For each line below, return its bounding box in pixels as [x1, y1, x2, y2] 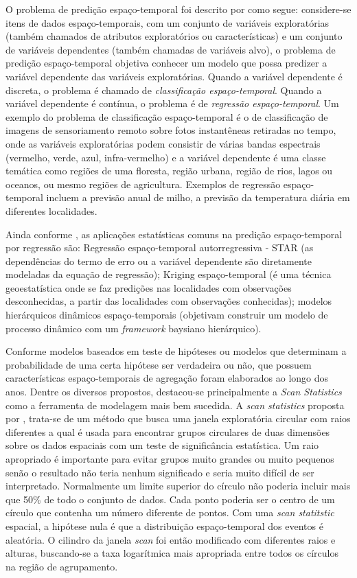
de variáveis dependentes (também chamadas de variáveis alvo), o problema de [5, 42, 336, 56]
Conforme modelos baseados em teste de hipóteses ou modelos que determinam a [5, 344, 347, 358]
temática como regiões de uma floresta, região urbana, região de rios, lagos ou [5, 163, 333, 178]
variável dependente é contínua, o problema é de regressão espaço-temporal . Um [5, 96, 339, 111]
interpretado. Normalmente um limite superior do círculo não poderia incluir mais [5, 478, 351, 493]
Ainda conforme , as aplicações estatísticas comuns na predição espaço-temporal [5, 227, 343, 241]
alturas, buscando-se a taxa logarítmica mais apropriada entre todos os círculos [5, 546, 338, 560]
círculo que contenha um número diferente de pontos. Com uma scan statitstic [5, 505, 334, 520]
